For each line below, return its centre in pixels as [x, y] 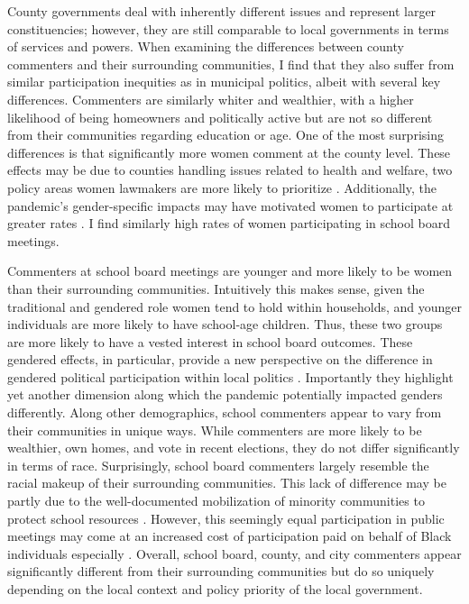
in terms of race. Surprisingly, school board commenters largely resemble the [218, 465]
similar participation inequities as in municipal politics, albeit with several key [224, 82]
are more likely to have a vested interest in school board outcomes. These [210, 341]
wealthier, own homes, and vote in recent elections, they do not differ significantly [234, 448]
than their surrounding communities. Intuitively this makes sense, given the [216, 288]
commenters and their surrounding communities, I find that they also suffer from [231, 64]
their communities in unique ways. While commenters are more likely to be [215, 430]
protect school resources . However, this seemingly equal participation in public [226, 518]
